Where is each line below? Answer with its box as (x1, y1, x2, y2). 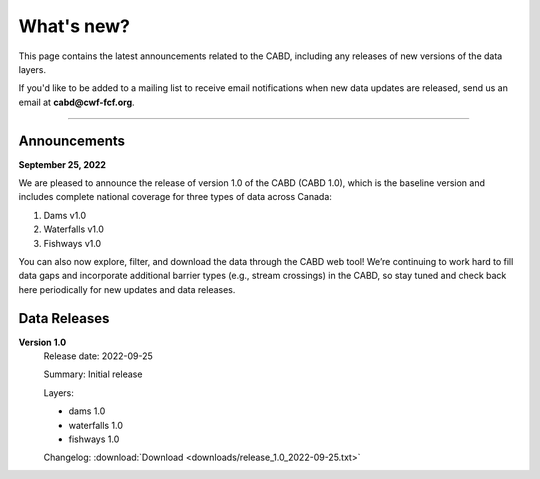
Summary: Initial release (43, 368, 143, 380)
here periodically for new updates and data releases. (18, 283, 236, 295)
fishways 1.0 (68, 433, 120, 445)
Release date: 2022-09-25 (43, 350, 154, 362)
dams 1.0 (68, 405, 106, 417)
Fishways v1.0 (43, 237, 102, 249)
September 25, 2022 (18, 158, 107, 170)
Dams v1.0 (43, 209, 87, 221)
